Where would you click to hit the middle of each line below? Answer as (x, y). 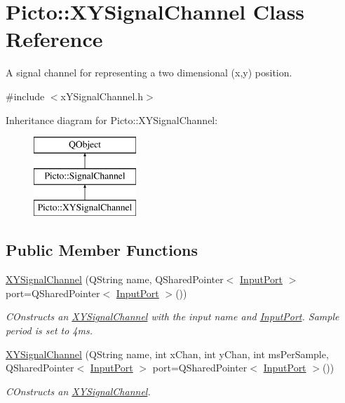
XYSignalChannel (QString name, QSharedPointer (115, 279)
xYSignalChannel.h (102, 96)
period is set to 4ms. (49, 330)
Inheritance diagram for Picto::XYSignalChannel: (112, 119)
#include (25, 96)
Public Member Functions (102, 250)
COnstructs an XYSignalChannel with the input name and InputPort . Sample (172, 316)
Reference (54, 39)
